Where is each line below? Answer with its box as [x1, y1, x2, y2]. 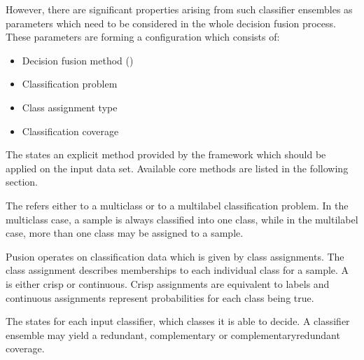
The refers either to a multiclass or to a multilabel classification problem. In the [6, 198, 349, 212]
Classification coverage [22, 123, 119, 138]
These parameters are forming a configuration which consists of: [6, 29, 280, 44]
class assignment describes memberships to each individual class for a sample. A [6, 263, 349, 277]
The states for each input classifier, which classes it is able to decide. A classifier [6, 314, 350, 328]
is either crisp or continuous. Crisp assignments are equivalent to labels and [6, 276, 330, 291]
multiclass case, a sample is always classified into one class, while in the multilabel [6, 212, 358, 226]
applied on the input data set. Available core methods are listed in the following [6, 160, 349, 175]
